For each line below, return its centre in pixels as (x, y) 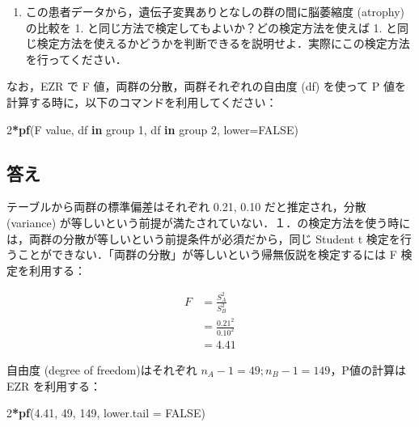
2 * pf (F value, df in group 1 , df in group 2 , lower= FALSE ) (152, 129)
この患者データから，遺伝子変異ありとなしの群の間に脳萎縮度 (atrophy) (215, 11)
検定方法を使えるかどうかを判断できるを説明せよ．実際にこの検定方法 (223, 43)
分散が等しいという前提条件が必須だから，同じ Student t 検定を (231, 238)
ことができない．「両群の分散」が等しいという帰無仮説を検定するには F (207, 254)
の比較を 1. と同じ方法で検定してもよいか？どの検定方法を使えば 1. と (212, 27)
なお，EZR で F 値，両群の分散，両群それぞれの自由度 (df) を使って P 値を (206, 86)
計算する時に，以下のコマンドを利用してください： (142, 101)
